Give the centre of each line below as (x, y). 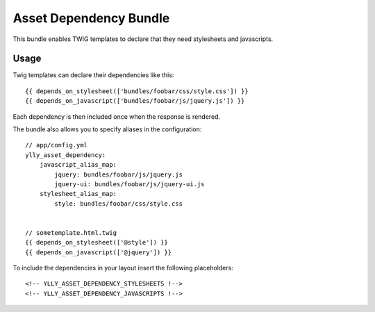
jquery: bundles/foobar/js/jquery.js (119, 174)
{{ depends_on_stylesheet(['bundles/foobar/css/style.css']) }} (137, 91)
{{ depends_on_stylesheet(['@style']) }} (97, 243)
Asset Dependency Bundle (91, 18)
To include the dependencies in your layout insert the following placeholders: (123, 268)
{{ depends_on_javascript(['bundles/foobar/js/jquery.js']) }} (135, 101)
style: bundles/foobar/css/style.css (119, 204)
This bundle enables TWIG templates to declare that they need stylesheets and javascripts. (143, 39)
